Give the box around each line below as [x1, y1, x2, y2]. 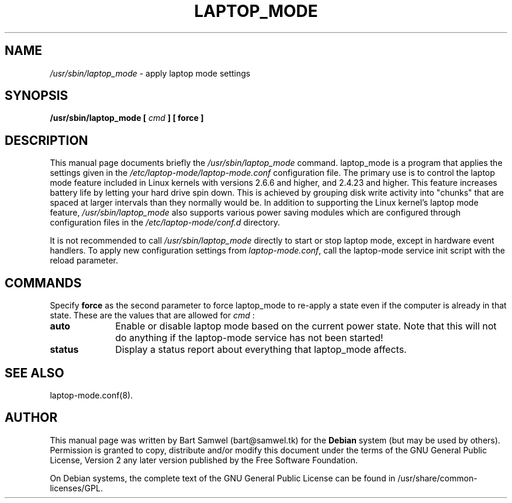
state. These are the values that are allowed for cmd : [50, 310, 255, 321]
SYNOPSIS [5, 88, 68, 103]
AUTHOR [5, 410, 58, 425]
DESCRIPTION [5, 133, 88, 148]
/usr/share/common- [397, 473, 478, 483]
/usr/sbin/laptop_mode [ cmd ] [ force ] [50, 113, 204, 123]
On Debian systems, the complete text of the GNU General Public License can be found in [50, 473, 396, 483]
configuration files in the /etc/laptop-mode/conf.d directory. [50, 217, 281, 228]
